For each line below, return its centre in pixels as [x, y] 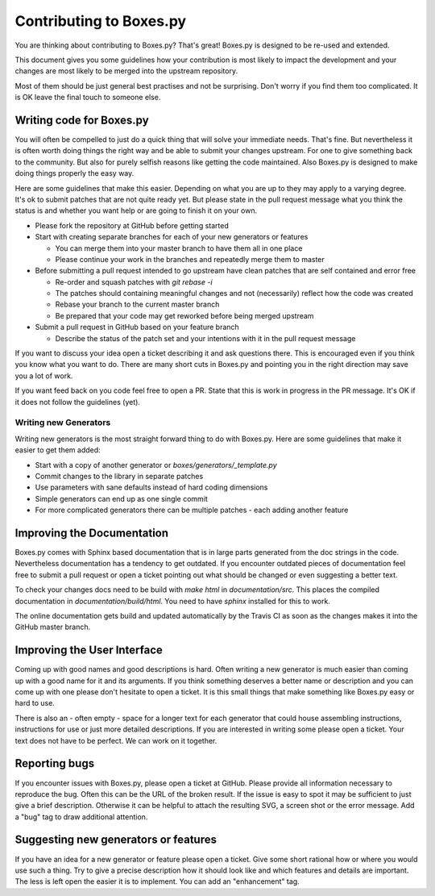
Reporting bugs [55, 763]
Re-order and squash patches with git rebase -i [134, 281]
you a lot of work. [44, 376]
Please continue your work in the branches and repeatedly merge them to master [190, 259]
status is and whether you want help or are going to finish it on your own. [136, 210]
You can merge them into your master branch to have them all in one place [179, 248]
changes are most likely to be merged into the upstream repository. [126, 71]
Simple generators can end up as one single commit [122, 498]
